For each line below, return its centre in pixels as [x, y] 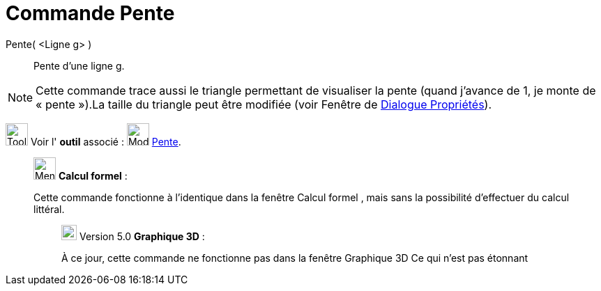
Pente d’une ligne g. [79, 65]
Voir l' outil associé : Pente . [106, 141]
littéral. [49, 209]
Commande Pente [90, 13]
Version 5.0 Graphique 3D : [142, 236]
